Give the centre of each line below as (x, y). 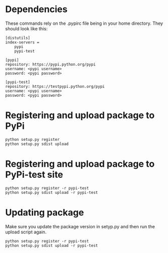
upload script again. (26, 232)
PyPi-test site (34, 175)
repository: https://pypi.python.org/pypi (50, 64)
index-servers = (22, 42)
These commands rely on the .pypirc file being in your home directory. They (84, 23)
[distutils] (18, 38)
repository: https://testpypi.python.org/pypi (55, 86)
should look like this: (26, 28)
